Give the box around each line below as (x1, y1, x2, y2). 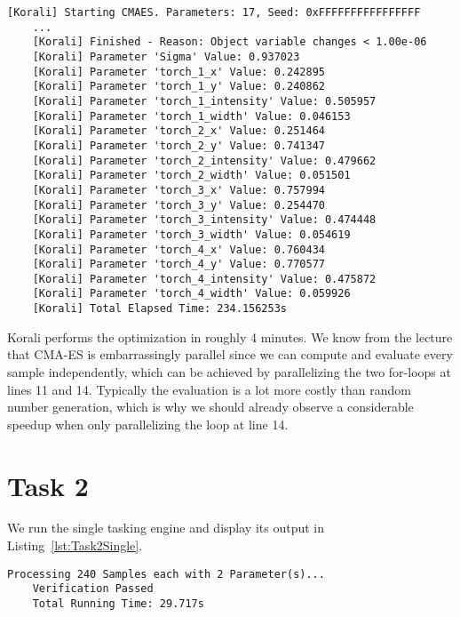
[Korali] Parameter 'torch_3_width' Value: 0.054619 (32, 228, 351, 241)
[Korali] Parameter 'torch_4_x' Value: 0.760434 (32, 243, 325, 256)
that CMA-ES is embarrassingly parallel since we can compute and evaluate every (7, 345, 453, 364)
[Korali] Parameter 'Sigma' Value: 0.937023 (32, 50, 300, 63)
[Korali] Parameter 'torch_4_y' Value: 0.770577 (32, 258, 325, 271)
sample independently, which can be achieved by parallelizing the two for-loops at (7, 362, 451, 381)
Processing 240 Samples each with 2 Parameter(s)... (7, 567, 325, 581)
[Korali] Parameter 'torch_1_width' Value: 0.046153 (32, 109, 351, 123)
